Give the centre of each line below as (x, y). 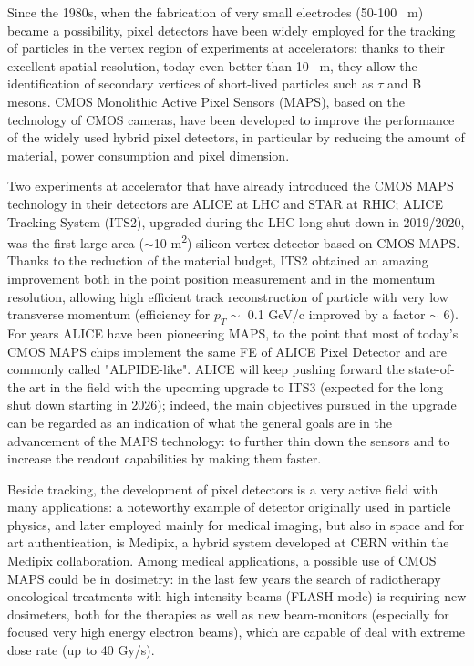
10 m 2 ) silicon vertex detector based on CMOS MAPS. (307, 241)
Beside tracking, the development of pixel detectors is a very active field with (223, 489)
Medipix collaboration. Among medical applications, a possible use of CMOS (222, 561)
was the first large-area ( (76, 242)
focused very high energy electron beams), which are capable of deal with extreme (236, 632)
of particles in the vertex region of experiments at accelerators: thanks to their (227, 48)
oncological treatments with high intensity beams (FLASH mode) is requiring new (237, 596)
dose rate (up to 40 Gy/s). (81, 650)
